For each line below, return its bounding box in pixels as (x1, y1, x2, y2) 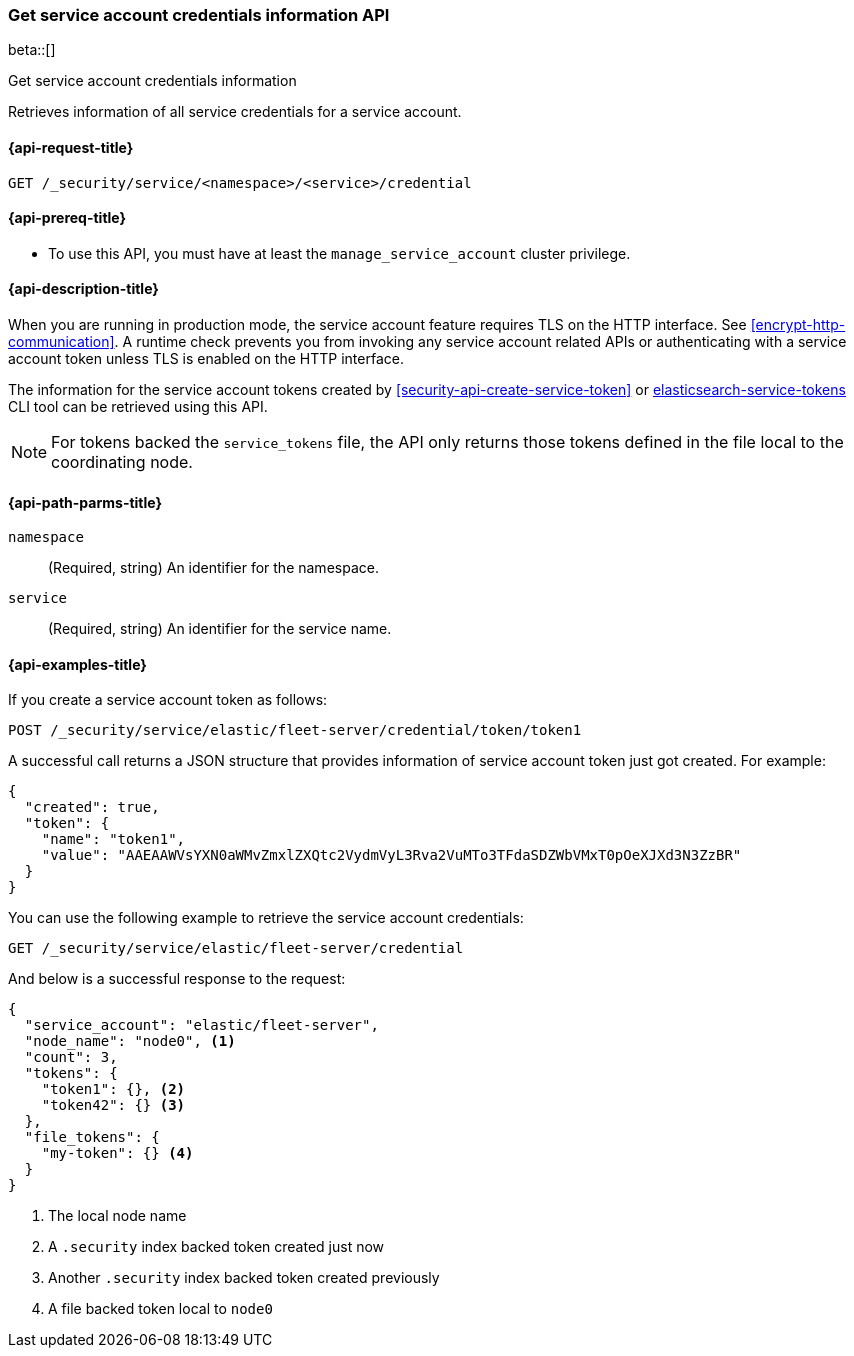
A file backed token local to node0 (48, 1300, 273, 1318)
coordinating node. (51, 452, 193, 473)
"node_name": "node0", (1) (24, 1033, 236, 1050)
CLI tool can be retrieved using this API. (8, 398, 268, 416)
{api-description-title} (8, 280, 159, 298)
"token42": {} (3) (41, 1097, 186, 1114)
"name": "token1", (41, 831, 186, 848)
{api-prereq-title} (8, 209, 127, 227)
